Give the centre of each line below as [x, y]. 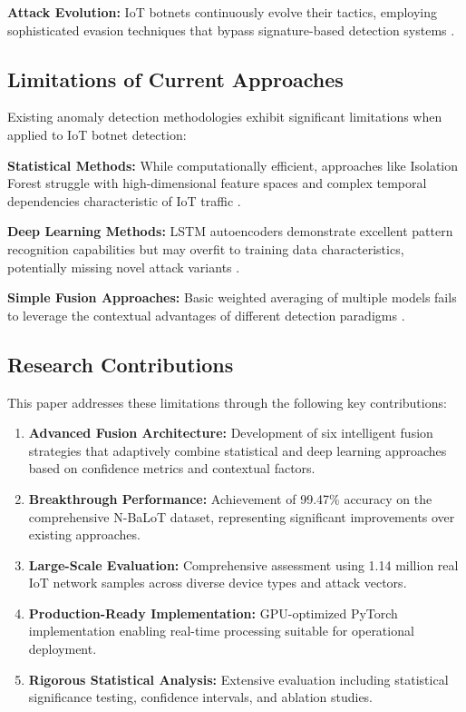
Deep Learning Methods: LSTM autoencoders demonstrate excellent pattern [230, 231]
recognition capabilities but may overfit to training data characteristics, [206, 248]
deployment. [63, 649]
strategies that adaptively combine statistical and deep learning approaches [238, 450]
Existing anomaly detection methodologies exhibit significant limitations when [225, 117]
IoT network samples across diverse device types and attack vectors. [218, 583]
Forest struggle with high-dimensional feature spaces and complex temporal [217, 183]
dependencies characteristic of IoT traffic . [124, 200]
